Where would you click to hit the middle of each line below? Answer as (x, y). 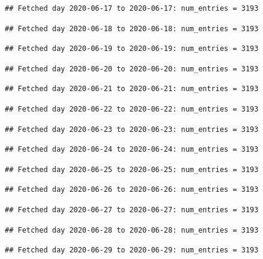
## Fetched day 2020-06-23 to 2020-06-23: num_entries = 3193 (132, 129)
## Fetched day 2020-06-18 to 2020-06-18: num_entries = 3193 (132, 28)
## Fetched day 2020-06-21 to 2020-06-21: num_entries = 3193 (132, 89)
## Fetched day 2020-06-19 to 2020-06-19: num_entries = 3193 (132, 49)
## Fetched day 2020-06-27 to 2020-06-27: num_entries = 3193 (132, 210)
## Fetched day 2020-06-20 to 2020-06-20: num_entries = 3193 (132, 69)
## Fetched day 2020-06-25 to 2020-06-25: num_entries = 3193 (132, 169)
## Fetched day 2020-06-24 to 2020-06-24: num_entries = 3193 (132, 150)
